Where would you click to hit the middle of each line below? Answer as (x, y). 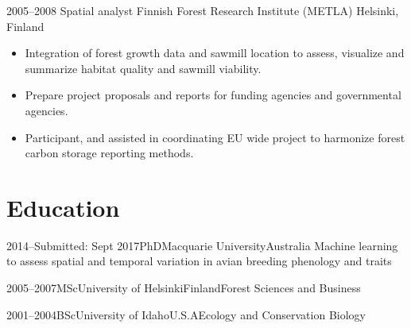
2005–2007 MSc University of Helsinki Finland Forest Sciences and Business (184, 288)
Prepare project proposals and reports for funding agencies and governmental (213, 95)
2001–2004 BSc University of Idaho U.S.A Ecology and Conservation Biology (186, 314)
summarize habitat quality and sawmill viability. (143, 68)
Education (63, 207)
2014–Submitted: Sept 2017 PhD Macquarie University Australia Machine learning (202, 245)
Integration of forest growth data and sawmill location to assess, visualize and (215, 53)
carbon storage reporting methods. (109, 153)
